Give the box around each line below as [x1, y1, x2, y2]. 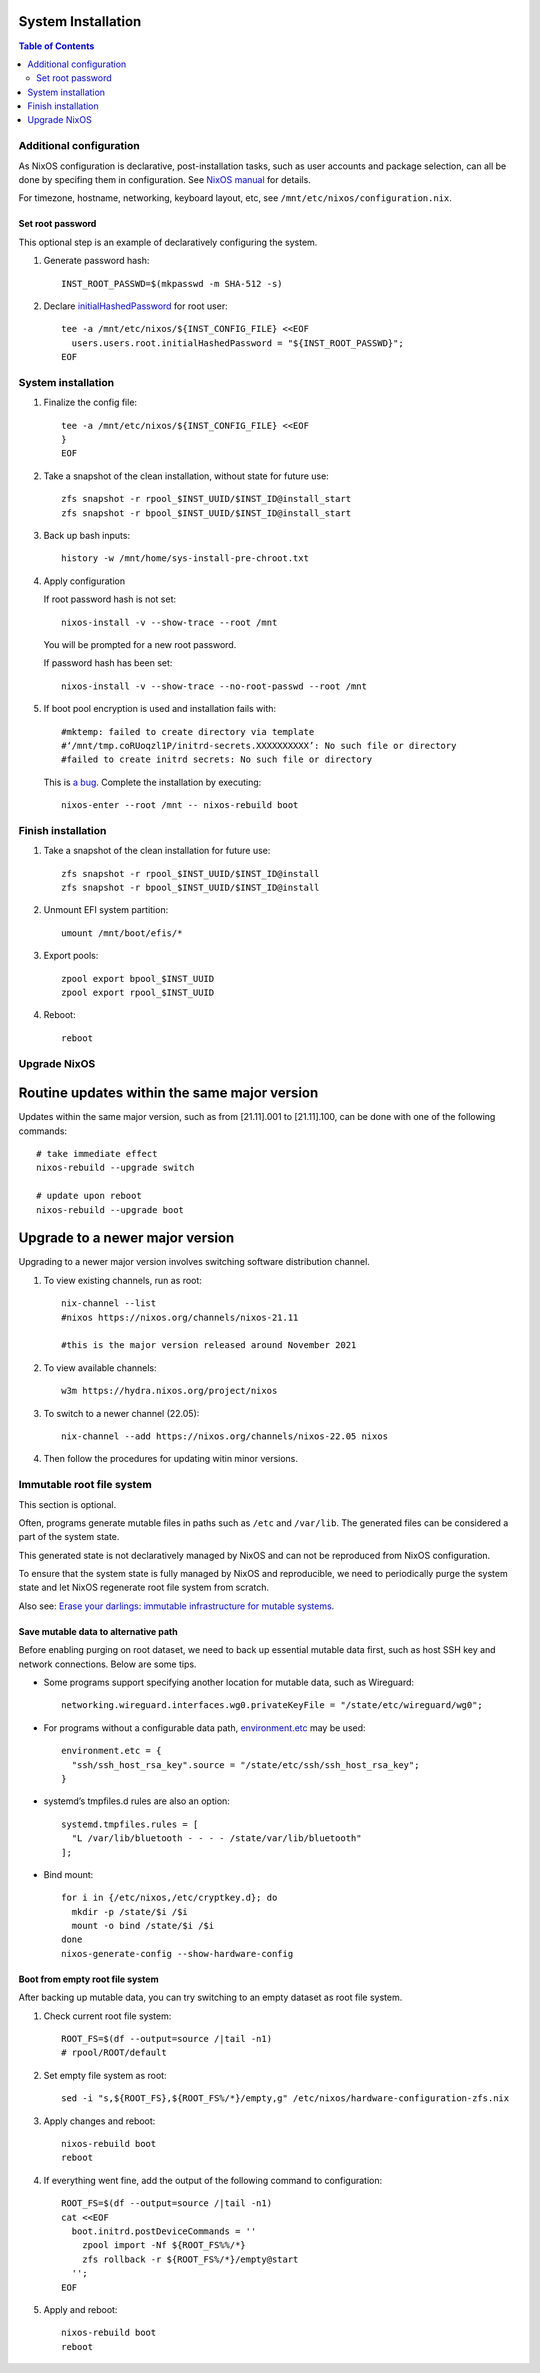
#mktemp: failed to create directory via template [61, 726, 315, 737]
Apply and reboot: [43, 2303, 118, 2315]
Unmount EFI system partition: [43, 904, 169, 916]
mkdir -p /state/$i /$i [71, 1906, 189, 1917]
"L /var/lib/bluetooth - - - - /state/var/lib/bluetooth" [71, 1833, 362, 1844]
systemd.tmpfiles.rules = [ [61, 1818, 199, 1830]
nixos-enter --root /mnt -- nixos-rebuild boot [61, 800, 299, 811]
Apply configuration [43, 575, 125, 587]
